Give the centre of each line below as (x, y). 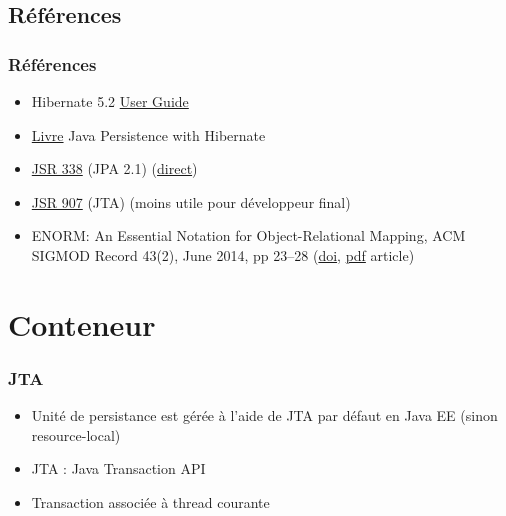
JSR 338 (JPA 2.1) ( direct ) (114, 168)
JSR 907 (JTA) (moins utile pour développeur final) (191, 201)
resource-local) (76, 434)
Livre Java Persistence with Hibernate (148, 134)
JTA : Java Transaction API (118, 468)
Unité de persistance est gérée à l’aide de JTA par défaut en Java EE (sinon (264, 415)
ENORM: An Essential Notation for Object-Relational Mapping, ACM (248, 235)
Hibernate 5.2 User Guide (110, 101)
